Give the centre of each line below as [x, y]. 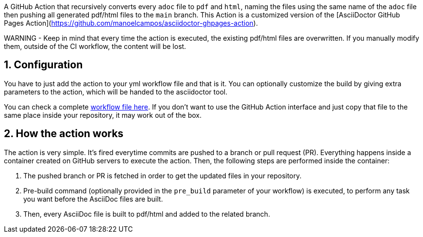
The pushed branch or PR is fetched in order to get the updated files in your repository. [162, 175]
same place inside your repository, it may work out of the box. [103, 115]
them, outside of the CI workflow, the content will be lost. [95, 46]
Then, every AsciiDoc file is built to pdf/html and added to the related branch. [147, 214]
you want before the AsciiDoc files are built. [93, 199]
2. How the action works [64, 134]
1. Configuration [43, 65]
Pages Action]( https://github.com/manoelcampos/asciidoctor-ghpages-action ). [131, 23]
